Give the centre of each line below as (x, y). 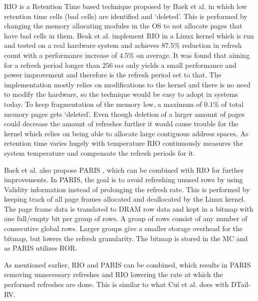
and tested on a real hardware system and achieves (82, 45)
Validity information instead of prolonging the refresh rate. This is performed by (127, 189)
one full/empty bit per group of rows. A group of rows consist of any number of (126, 218)
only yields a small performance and (181, 65)
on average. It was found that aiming (193, 55)
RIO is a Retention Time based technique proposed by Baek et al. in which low (126, 6)
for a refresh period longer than (52, 65)
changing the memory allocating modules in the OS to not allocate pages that (123, 26)
